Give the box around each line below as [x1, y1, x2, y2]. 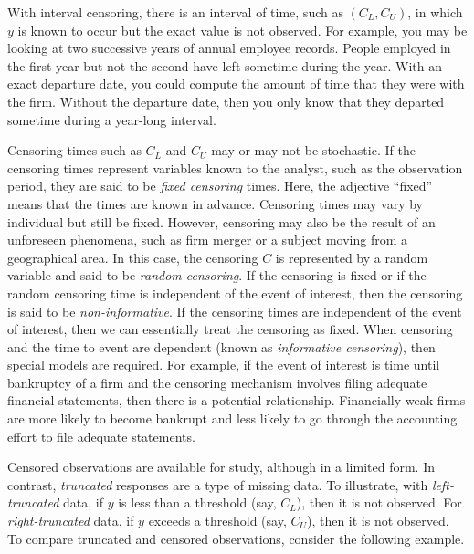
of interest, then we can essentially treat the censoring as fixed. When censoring [7, 319, 453, 339]
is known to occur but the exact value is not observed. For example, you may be [17, 20, 468, 39]
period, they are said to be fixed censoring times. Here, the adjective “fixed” [7, 176, 433, 195]
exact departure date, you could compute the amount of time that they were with [7, 74, 465, 93]
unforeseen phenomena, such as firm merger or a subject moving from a [7, 230, 408, 249]
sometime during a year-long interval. [7, 110, 216, 129]
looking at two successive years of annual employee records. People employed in [7, 38, 451, 57]
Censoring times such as [7, 141, 142, 160]
